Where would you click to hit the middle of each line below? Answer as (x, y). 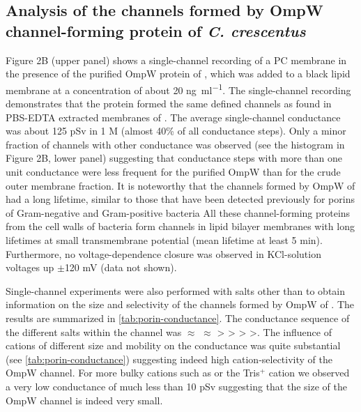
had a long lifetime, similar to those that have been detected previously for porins (180, 199)
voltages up (30, 267)
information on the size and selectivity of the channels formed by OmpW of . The (180, 304)
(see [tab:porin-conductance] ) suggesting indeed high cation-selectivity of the (169, 359)
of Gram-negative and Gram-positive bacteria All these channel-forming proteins (178, 212)
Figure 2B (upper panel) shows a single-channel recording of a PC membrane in (176, 60)
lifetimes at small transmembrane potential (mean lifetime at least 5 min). (164, 239)
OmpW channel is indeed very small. (84, 400)
